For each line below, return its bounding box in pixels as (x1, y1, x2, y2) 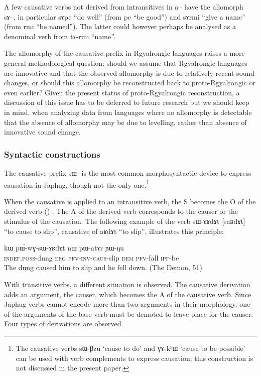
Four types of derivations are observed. (4, 318, 123, 329)
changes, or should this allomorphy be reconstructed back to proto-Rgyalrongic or (4, 77, 255, 88)
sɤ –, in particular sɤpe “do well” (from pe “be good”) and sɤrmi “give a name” (4, 11, 245, 22)
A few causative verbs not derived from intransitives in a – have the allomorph (4, 2, 243, 12)
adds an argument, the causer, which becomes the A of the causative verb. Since (4, 289, 251, 299)
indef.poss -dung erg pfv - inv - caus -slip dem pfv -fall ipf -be (4, 252, 179, 263)
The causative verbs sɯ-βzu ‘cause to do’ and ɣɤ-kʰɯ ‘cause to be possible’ (16, 342, 245, 353)
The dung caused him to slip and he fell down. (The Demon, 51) (4, 262, 203, 273)
